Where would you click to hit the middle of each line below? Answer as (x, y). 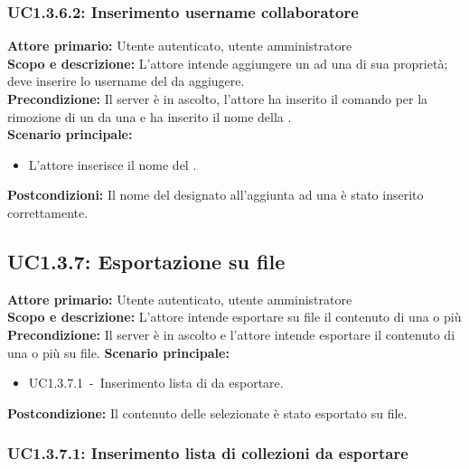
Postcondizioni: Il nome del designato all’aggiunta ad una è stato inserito (216, 195)
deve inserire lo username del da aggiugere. (126, 81)
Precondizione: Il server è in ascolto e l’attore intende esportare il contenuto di (231, 334)
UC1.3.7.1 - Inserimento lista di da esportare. (156, 383)
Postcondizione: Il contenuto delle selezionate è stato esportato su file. (207, 413)
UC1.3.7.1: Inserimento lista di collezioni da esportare (208, 453)
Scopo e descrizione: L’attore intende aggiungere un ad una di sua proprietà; (228, 63)
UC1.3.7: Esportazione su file (146, 261)
